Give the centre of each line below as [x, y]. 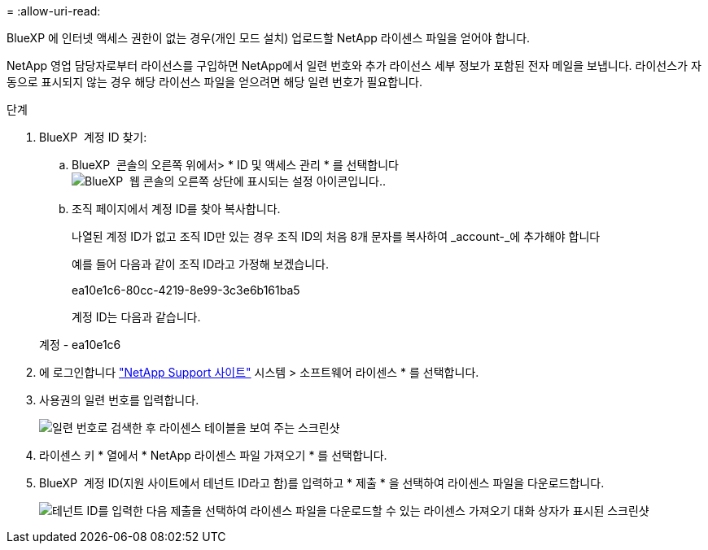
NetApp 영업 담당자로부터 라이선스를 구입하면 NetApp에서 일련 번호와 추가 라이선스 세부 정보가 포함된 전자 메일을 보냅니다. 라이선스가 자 [354, 65]
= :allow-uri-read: [54, 11]
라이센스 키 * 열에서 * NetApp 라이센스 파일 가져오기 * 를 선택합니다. [213, 455]
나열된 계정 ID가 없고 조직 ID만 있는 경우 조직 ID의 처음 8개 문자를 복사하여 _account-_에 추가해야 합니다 [336, 236]
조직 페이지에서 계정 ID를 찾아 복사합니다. [176, 209]
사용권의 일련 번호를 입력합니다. [119, 400]
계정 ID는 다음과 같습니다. [136, 317]
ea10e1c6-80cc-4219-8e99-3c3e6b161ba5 [186, 290]
